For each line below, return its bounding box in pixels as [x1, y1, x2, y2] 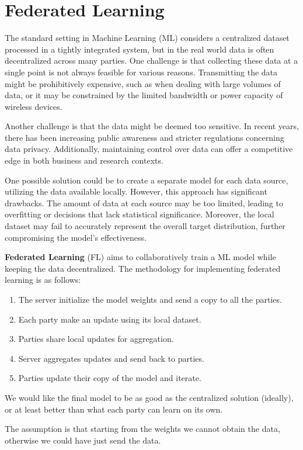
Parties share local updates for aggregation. [18, 333, 174, 345]
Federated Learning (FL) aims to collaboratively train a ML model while [5, 251, 276, 263]
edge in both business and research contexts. [5, 154, 163, 167]
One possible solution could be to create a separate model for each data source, [5, 174, 288, 186]
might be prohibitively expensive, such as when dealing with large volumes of [5, 77, 281, 89]
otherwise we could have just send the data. [5, 434, 161, 446]
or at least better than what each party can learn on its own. [5, 403, 223, 415]
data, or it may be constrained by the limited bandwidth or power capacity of [5, 89, 283, 101]
